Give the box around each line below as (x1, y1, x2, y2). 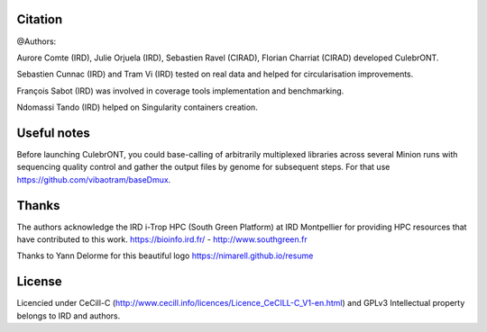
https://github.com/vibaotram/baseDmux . (16, 174, 171, 184)
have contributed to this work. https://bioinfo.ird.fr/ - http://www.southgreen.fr (16, 234, 308, 245)
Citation (16, 12, 63, 27)
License (16, 274, 62, 290)
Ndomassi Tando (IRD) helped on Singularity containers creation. (16, 102, 259, 112)
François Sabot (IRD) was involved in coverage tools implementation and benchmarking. (16, 85, 345, 96)
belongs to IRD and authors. (16, 310, 121, 321)
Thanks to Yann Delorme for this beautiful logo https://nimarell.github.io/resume (16, 250, 314, 261)
